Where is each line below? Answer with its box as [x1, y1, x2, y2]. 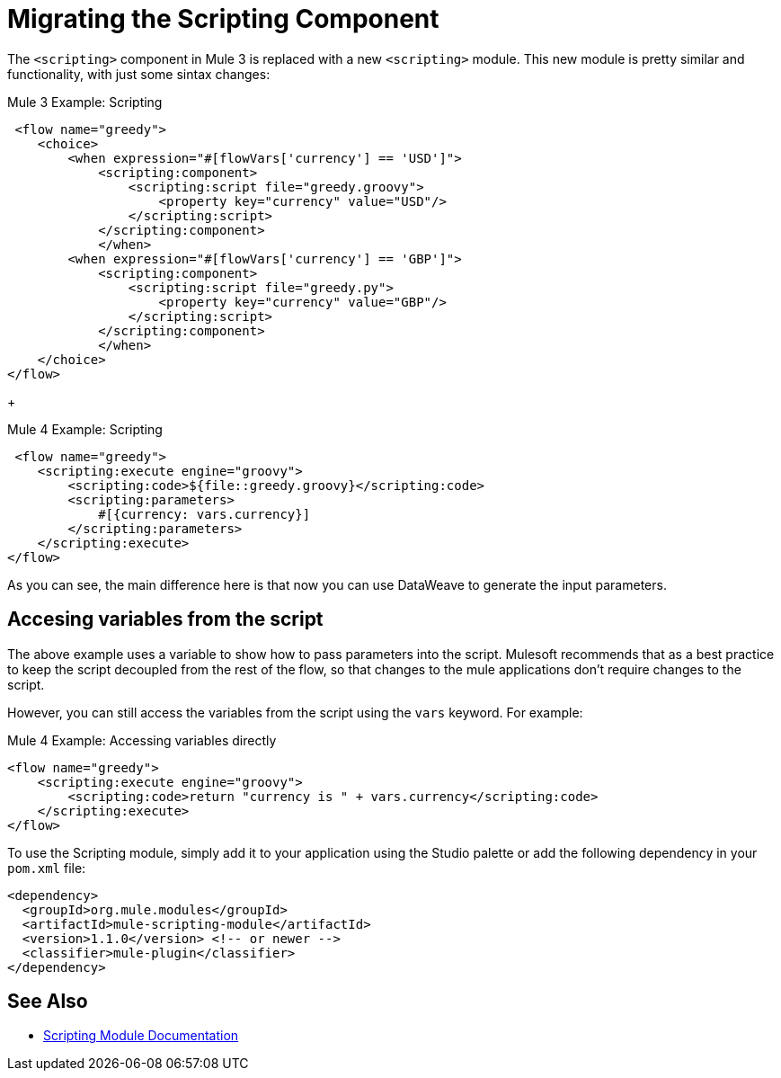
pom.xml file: [7, 860, 86, 876]
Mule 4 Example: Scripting [7, 421, 163, 437]
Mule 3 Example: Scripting [7, 94, 163, 110]
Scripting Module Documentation [43, 1028, 239, 1044]
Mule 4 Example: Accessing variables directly [7, 732, 277, 748]
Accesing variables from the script [7, 608, 324, 631]
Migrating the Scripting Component [7, 4, 439, 34]
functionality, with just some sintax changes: [7, 66, 271, 82]
